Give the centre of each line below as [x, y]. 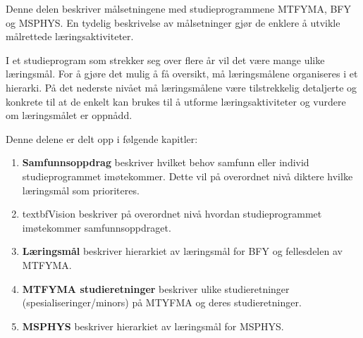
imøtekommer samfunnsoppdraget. [97, 227]
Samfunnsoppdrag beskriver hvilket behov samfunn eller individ [166, 162]
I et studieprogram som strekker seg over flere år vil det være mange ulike [165, 60]
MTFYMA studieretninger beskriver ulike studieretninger [156, 288]
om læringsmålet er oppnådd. [69, 115]
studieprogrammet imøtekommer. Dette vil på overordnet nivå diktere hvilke [187, 176]
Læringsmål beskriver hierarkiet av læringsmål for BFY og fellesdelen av [182, 251]
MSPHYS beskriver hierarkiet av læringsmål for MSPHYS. [153, 326]
